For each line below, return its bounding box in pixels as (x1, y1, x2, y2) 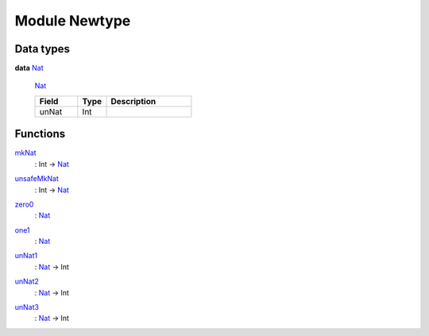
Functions (14, 127, 66, 141)
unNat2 (14, 276, 40, 286)
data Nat (14, 64, 44, 73)
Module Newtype (14, 12, 131, 29)
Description (110, 95, 157, 106)
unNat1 (14, 251, 38, 261)
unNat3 (14, 303, 40, 312)
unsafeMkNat (14, 174, 60, 183)
